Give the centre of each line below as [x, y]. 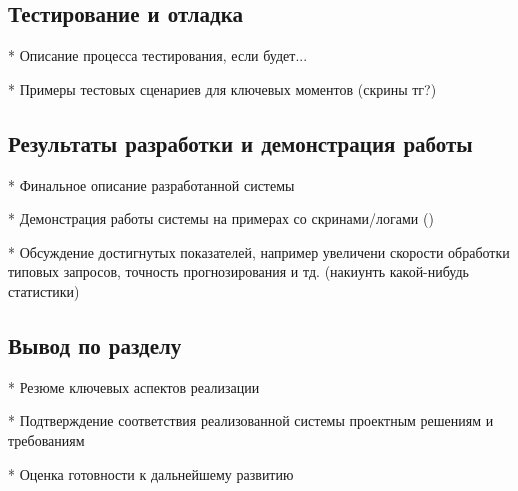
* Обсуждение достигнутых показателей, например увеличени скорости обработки [259, 251]
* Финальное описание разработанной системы [151, 184]
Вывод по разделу [95, 344]
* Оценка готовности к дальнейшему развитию [151, 473]
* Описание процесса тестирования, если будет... [158, 55]
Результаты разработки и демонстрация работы [240, 142]
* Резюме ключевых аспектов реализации [134, 386]
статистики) [44, 290]
